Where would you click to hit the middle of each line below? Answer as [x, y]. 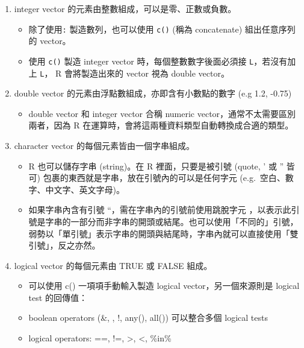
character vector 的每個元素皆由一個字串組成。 [104, 145]
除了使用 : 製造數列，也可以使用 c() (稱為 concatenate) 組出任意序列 [162, 29]
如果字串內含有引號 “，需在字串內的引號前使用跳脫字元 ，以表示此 [160, 210]
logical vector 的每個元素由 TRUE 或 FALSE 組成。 [113, 265]
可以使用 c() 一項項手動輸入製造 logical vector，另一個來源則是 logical [164, 286]
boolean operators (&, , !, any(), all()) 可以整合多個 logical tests [148, 318]
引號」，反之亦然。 [64, 245]
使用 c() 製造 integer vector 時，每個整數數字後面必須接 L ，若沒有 [158, 61]
